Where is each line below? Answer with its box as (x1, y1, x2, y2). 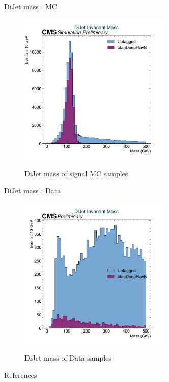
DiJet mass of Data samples (24, 352, 111, 363)
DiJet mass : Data (4, 185, 61, 196)
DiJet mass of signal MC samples (24, 168, 128, 179)
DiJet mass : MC (4, 1, 57, 11)
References (4, 369, 37, 380)
